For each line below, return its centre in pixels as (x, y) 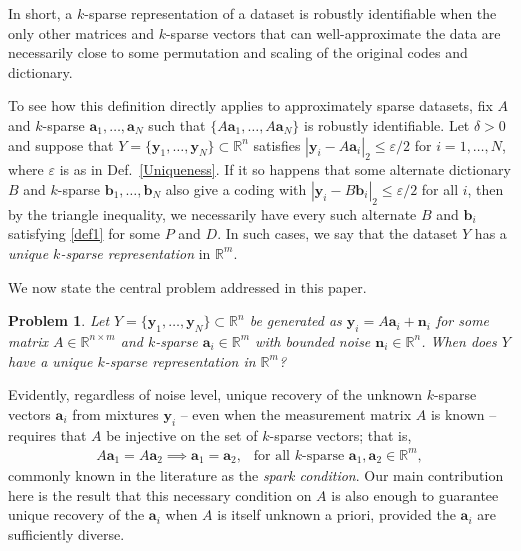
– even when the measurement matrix (296, 413)
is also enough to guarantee (415, 494)
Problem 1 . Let (59, 320)
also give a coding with (236, 188)
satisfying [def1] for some (84, 233)
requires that (47, 434)
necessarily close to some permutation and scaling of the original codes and (238, 52)
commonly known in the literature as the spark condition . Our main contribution (256, 475)
